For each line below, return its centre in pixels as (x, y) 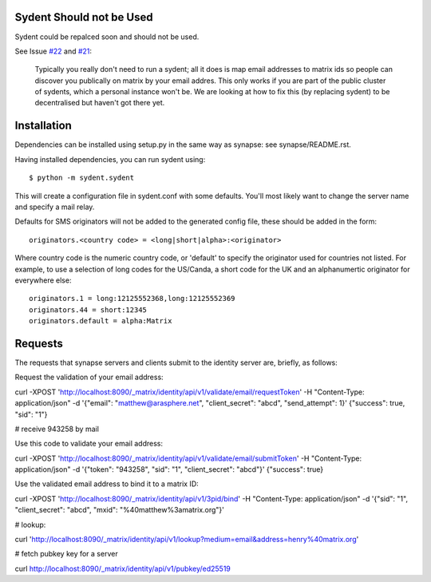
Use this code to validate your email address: (89, 444)
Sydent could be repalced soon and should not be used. (107, 37)
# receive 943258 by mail (57, 429)
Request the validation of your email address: (89, 377)
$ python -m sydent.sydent (82, 178)
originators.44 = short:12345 (88, 310)
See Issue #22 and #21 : (53, 51)
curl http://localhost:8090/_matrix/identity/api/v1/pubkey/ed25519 (123, 568)
